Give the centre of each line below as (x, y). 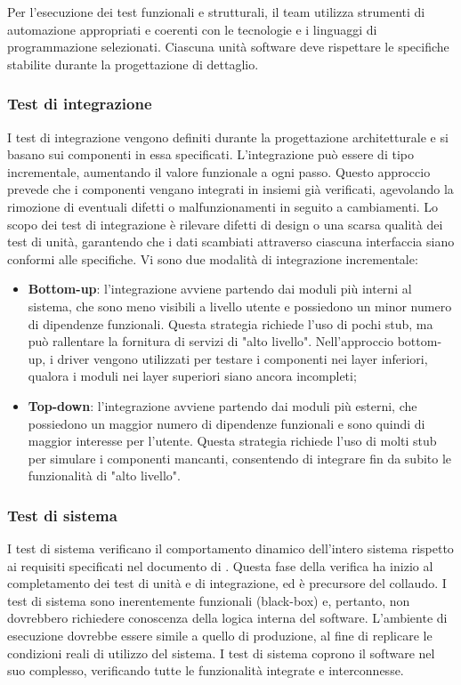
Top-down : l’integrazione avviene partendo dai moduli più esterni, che (222, 405)
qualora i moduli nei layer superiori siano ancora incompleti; (192, 376)
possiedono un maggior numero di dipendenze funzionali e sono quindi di (226, 423)
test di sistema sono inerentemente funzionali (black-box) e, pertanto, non (209, 600)
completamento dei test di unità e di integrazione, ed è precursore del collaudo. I (227, 583)
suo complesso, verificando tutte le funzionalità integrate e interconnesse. (206, 670)
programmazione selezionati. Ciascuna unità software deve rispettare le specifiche (228, 47)
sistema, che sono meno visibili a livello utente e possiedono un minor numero (240, 306)
